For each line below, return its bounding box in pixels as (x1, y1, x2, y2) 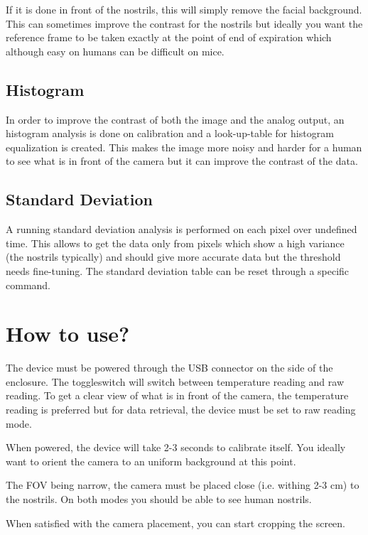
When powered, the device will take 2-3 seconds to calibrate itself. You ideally (6, 440, 346, 455)
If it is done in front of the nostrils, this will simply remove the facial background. (6, 2, 362, 16)
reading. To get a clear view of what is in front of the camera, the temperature (6, 388, 349, 403)
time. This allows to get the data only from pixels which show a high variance (6, 235, 345, 250)
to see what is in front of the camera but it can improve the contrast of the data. (6, 153, 358, 168)
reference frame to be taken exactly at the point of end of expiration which (6, 30, 332, 45)
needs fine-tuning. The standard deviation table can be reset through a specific (6, 263, 350, 278)
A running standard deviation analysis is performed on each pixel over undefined (6, 222, 357, 237)
